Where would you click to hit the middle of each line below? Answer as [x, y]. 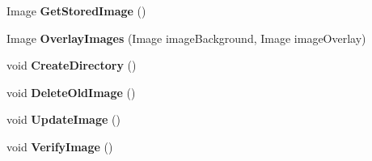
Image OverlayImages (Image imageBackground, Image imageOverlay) [186, 38]
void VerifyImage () [60, 146]
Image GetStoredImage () [76, 11]
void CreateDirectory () [72, 65]
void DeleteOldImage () [71, 92]
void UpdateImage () [63, 119]
